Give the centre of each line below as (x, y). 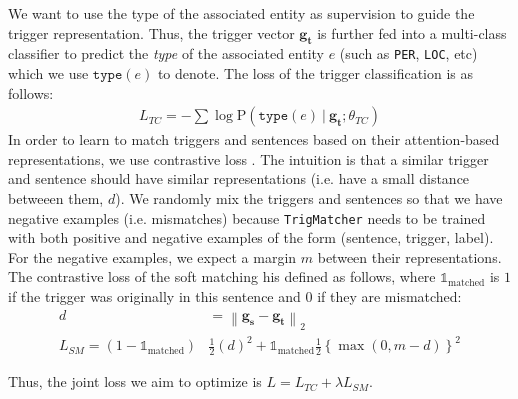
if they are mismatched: (389, 296)
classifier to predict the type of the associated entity (166, 53)
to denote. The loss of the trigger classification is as (315, 73)
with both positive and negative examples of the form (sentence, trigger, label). (251, 237)
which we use (48, 73)
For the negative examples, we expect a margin (152, 256)
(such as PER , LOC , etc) (408, 53)
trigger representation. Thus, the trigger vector (151, 32)
